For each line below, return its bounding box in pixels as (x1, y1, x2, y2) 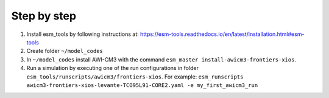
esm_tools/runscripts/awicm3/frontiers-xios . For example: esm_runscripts (26, 73, 244, 80)
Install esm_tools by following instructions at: (26, 30, 140, 38)
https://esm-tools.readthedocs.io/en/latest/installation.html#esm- (140, 30, 305, 38)
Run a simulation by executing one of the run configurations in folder (26, 65, 199, 72)
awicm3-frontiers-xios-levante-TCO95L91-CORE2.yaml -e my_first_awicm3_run (26, 82, 258, 88)
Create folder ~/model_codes (26, 47, 104, 55)
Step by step (11, 9, 76, 23)
